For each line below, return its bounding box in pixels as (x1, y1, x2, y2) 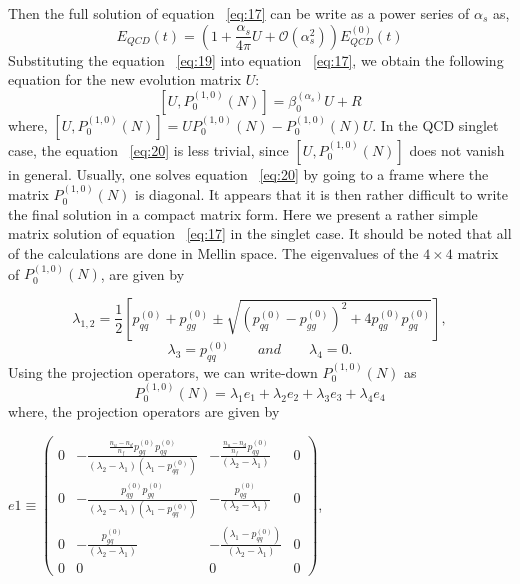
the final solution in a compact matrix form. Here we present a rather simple (8, 203, 478, 224)
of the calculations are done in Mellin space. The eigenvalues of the (8, 242, 419, 263)
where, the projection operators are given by (8, 401, 280, 422)
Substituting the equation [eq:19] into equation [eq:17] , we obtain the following (8, 49, 504, 70)
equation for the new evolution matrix (8, 69, 242, 90)
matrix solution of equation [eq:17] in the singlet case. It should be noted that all (8, 223, 512, 244)
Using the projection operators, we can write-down (8, 361, 318, 382)
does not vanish (409, 139, 505, 160)
